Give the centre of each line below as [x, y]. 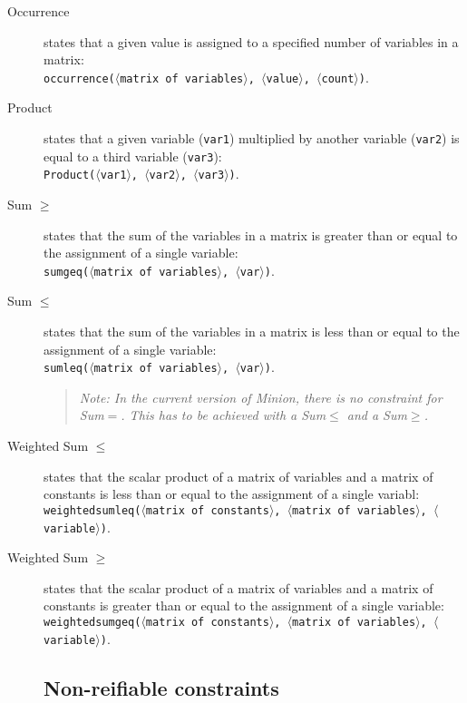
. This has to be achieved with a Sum [224, 415]
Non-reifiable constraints [161, 687]
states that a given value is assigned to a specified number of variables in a [251, 41]
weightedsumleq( [92, 510]
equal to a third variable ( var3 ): [133, 156]
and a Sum [377, 415]
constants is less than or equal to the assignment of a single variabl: [232, 494]
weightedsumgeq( [92, 622]
